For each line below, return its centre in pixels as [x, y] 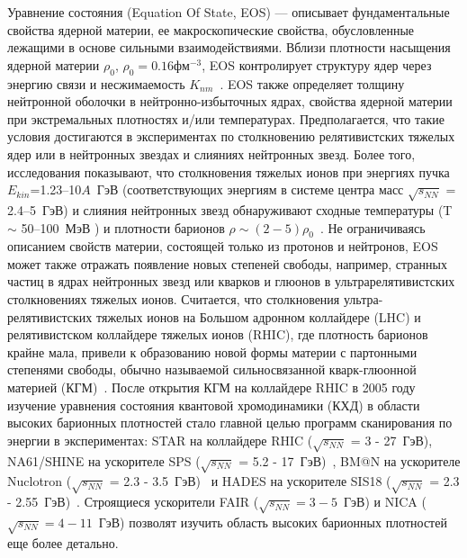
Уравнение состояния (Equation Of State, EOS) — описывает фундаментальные [229, 12]
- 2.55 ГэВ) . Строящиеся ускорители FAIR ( [133, 502]
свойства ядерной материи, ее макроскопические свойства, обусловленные [211, 29]
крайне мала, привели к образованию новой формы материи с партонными [212, 351]
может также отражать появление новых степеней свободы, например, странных [227, 263]
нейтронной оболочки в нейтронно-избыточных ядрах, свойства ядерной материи [230, 101]
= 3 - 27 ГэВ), [391, 440]
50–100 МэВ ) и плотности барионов [123, 227]
